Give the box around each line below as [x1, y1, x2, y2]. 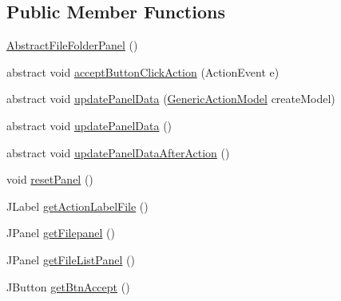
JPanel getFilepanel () [6, 224, 115, 241]
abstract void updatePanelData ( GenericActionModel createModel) [6, 90, 335, 107]
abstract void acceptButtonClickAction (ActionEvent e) [6, 63, 280, 80]
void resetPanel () [6, 171, 93, 188]
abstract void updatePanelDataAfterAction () [6, 144, 230, 160]
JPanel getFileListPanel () [6, 251, 135, 267]
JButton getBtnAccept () [6, 278, 130, 295]
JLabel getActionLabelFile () [6, 197, 149, 214]
